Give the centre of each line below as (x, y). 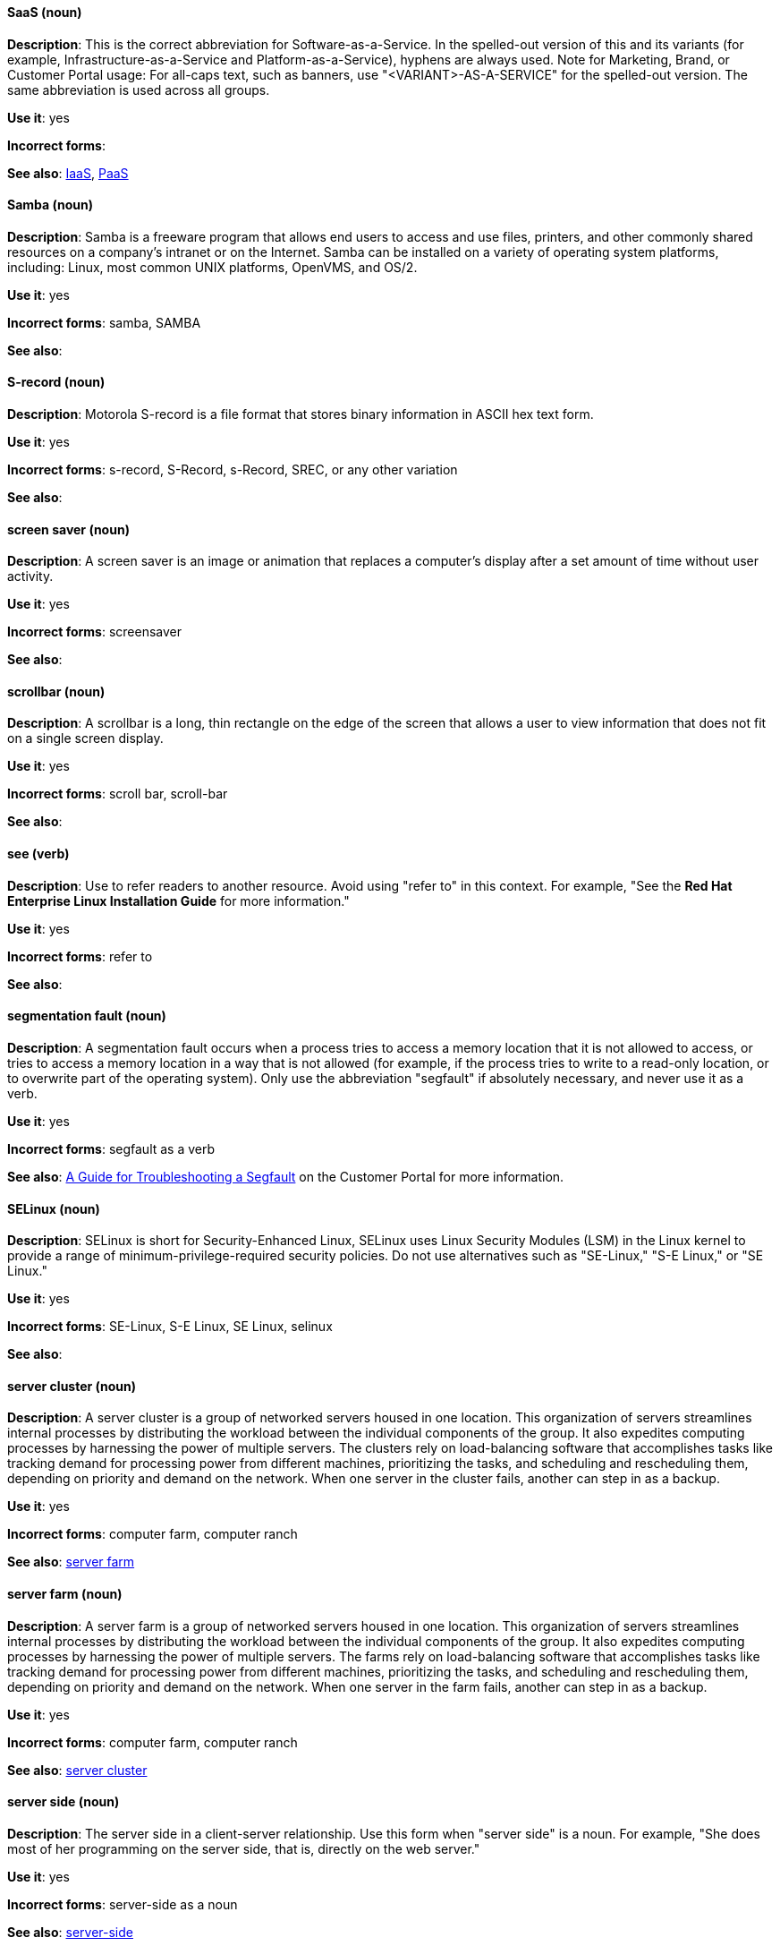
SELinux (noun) (54, 1208)
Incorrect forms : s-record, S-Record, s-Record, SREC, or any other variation (233, 470)
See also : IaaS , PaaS (68, 173)
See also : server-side (70, 1932)
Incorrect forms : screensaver (95, 632)
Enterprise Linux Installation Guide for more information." (178, 900)
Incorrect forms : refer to (80, 956)
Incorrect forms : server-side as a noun (123, 1904)
